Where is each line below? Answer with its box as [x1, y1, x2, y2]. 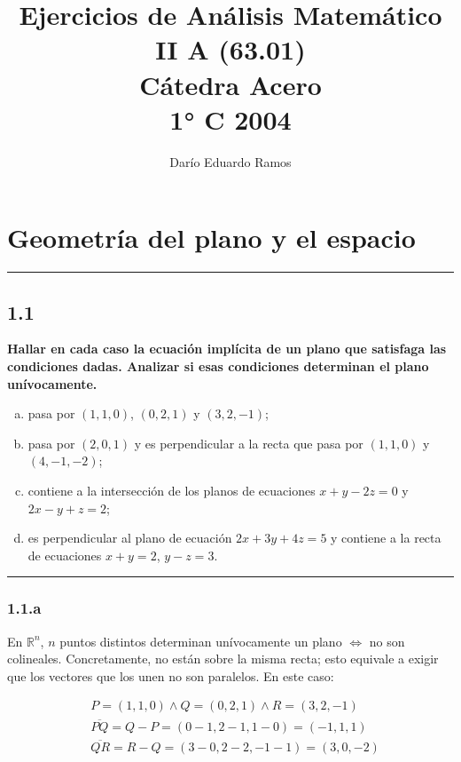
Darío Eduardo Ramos [169, 152, 292, 171]
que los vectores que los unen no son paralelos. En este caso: [7, 666, 334, 685]
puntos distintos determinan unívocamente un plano [59, 631, 342, 650]
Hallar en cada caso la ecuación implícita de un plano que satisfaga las [7, 339, 447, 358]
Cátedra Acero [139, 66, 322, 102]
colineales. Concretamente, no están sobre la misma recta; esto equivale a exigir [7, 649, 439, 668]
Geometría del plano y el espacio [7, 219, 416, 256]
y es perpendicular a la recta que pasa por [134, 433, 363, 452]
